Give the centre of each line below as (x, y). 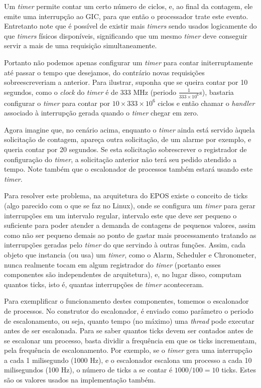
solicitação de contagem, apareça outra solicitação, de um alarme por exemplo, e (128, 139)
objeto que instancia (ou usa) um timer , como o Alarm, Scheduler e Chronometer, (130, 254)
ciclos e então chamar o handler (206, 103)
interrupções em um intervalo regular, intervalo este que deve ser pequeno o (120, 215)
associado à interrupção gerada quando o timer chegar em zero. (101, 113)
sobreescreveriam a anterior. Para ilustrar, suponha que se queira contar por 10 (126, 82)
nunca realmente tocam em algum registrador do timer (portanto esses (112, 264)
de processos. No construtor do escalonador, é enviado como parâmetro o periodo (129, 310)
